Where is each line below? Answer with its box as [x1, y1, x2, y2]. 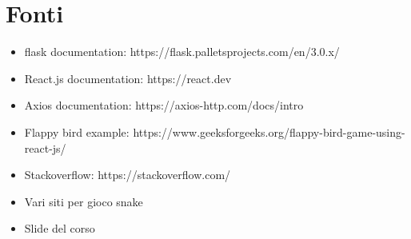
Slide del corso [24, 220, 95, 237]
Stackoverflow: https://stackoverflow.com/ [24, 166, 231, 183]
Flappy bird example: [24, 123, 130, 140]
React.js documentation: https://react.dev [24, 70, 232, 86]
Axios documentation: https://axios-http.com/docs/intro [24, 97, 304, 114]
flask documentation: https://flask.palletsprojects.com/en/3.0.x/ [24, 43, 340, 60]
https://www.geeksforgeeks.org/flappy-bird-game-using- [133, 123, 405, 140]
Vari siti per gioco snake [24, 193, 143, 209]
